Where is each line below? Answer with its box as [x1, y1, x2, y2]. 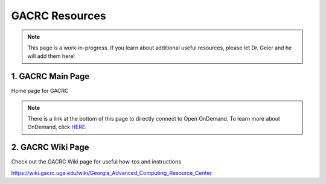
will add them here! [27, 52, 75, 60]
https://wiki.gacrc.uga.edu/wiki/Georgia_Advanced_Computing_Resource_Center [11, 169, 213, 176]
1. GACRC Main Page [11, 71, 90, 81]
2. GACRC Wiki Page [11, 142, 89, 153]
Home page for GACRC [11, 87, 69, 95]
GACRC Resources [11, 9, 106, 22]
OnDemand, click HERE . [27, 124, 87, 131]
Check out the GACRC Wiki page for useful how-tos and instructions [11, 158, 181, 165]
